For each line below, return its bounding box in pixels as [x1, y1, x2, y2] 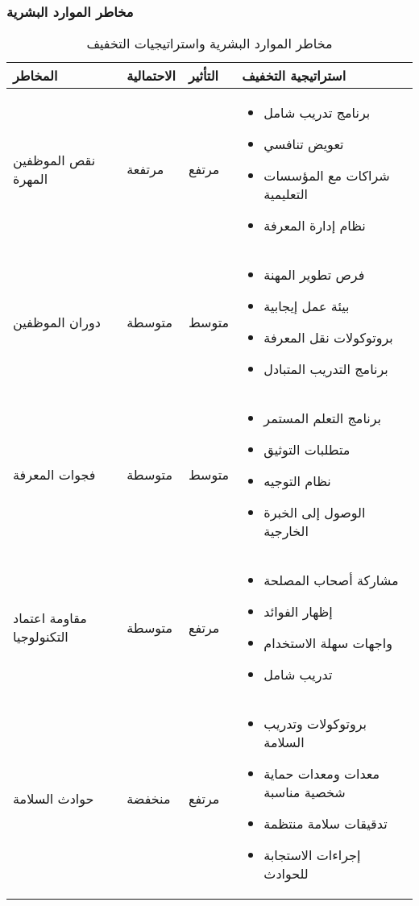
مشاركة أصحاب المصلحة [263, 571, 399, 590]
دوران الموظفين [13, 312, 101, 331]
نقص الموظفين [13, 150, 96, 169]
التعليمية [263, 185, 308, 204]
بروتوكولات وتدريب [263, 714, 367, 734]
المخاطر [13, 66, 58, 85]
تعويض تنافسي [263, 135, 344, 154]
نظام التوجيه [263, 472, 331, 491]
